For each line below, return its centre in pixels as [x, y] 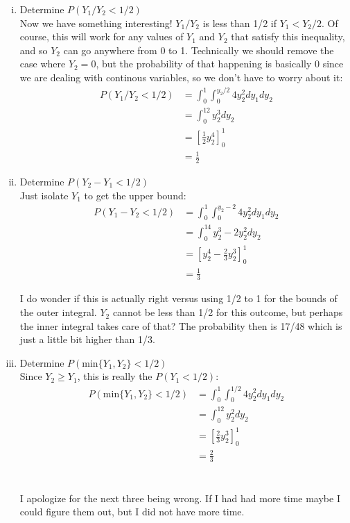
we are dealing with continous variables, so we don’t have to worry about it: [181, 77]
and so [34, 50]
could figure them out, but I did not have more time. [132, 512]
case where [43, 64]
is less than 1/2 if [240, 23]
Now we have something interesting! [96, 23]
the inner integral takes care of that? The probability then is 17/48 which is [181, 325]
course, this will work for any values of [102, 36]
